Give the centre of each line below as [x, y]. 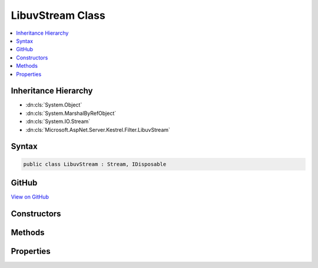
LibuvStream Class [58, 15]
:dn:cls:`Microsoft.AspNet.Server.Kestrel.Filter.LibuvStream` [98, 130]
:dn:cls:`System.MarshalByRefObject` [71, 113]
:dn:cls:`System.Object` [54, 105]
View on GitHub [30, 197]
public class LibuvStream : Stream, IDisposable [95, 164]
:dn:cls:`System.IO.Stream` [58, 121]
